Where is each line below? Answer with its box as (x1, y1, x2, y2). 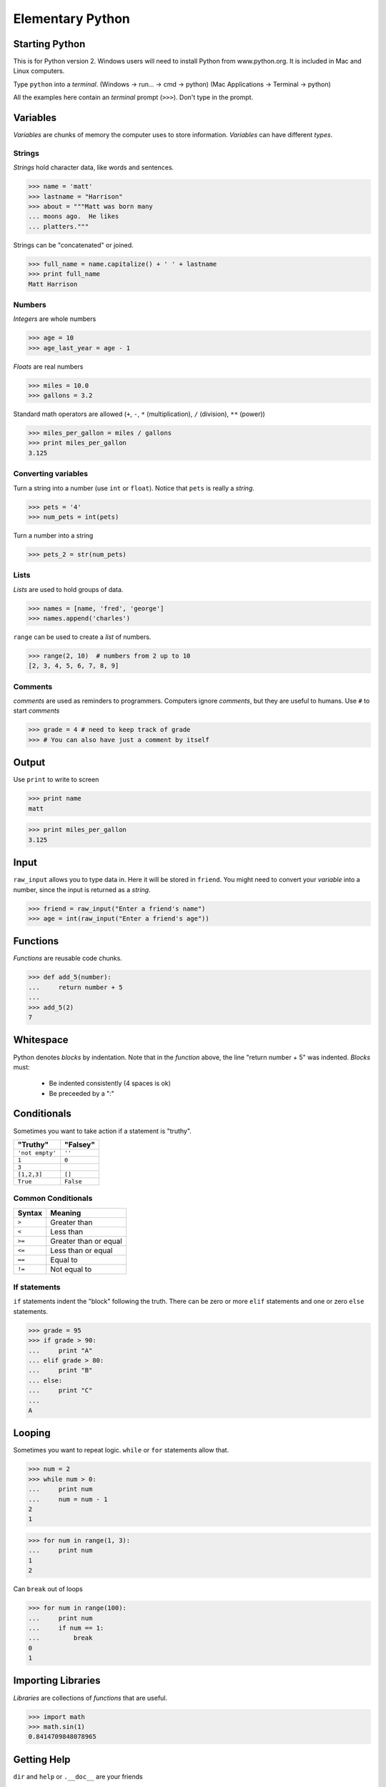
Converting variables (13, 469, 89, 479)
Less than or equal (50, 1245, 113, 1255)
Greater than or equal (50, 1236, 123, 1246)
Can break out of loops (13, 1585, 84, 1593)
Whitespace (13, 1034, 69, 1046)
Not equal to (50, 1264, 92, 1274)
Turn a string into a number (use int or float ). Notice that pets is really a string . (13, 483, 255, 492)
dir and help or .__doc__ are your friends (13, 1772, 143, 1781)
